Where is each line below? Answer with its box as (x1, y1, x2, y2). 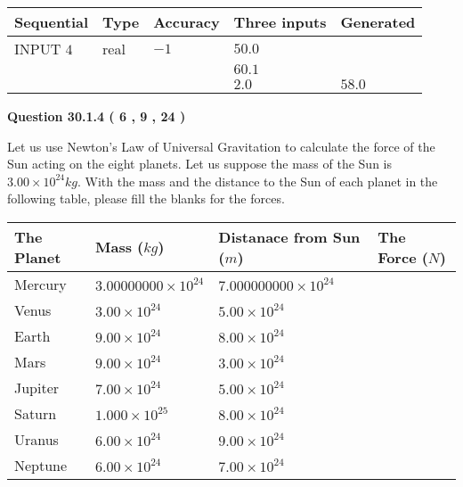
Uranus (14, 428, 59, 450)
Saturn (14, 402, 57, 424)
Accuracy (153, 12, 220, 32)
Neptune (14, 454, 68, 475)
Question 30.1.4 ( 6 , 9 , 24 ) (7, 107, 186, 125)
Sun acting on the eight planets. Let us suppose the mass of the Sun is (7, 154, 392, 173)
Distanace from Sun (218, 226, 361, 247)
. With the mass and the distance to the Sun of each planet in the (77, 171, 438, 190)
